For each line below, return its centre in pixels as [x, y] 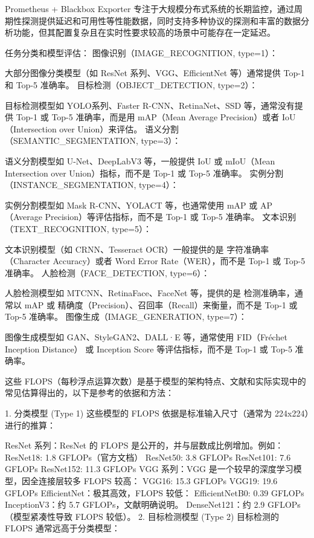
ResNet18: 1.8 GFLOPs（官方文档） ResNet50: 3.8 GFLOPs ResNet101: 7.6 [148, 457]
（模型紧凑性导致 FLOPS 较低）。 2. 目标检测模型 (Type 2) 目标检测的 [142, 516]
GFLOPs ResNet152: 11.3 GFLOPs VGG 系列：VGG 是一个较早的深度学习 [149, 469]
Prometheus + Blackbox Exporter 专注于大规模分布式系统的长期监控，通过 [150, 8]
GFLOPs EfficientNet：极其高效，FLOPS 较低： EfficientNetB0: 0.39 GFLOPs [155, 492]
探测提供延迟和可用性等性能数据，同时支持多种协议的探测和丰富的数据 [161, 20]
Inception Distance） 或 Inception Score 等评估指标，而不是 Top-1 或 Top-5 [149, 348]
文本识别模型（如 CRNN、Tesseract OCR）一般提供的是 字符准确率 [137, 249]
